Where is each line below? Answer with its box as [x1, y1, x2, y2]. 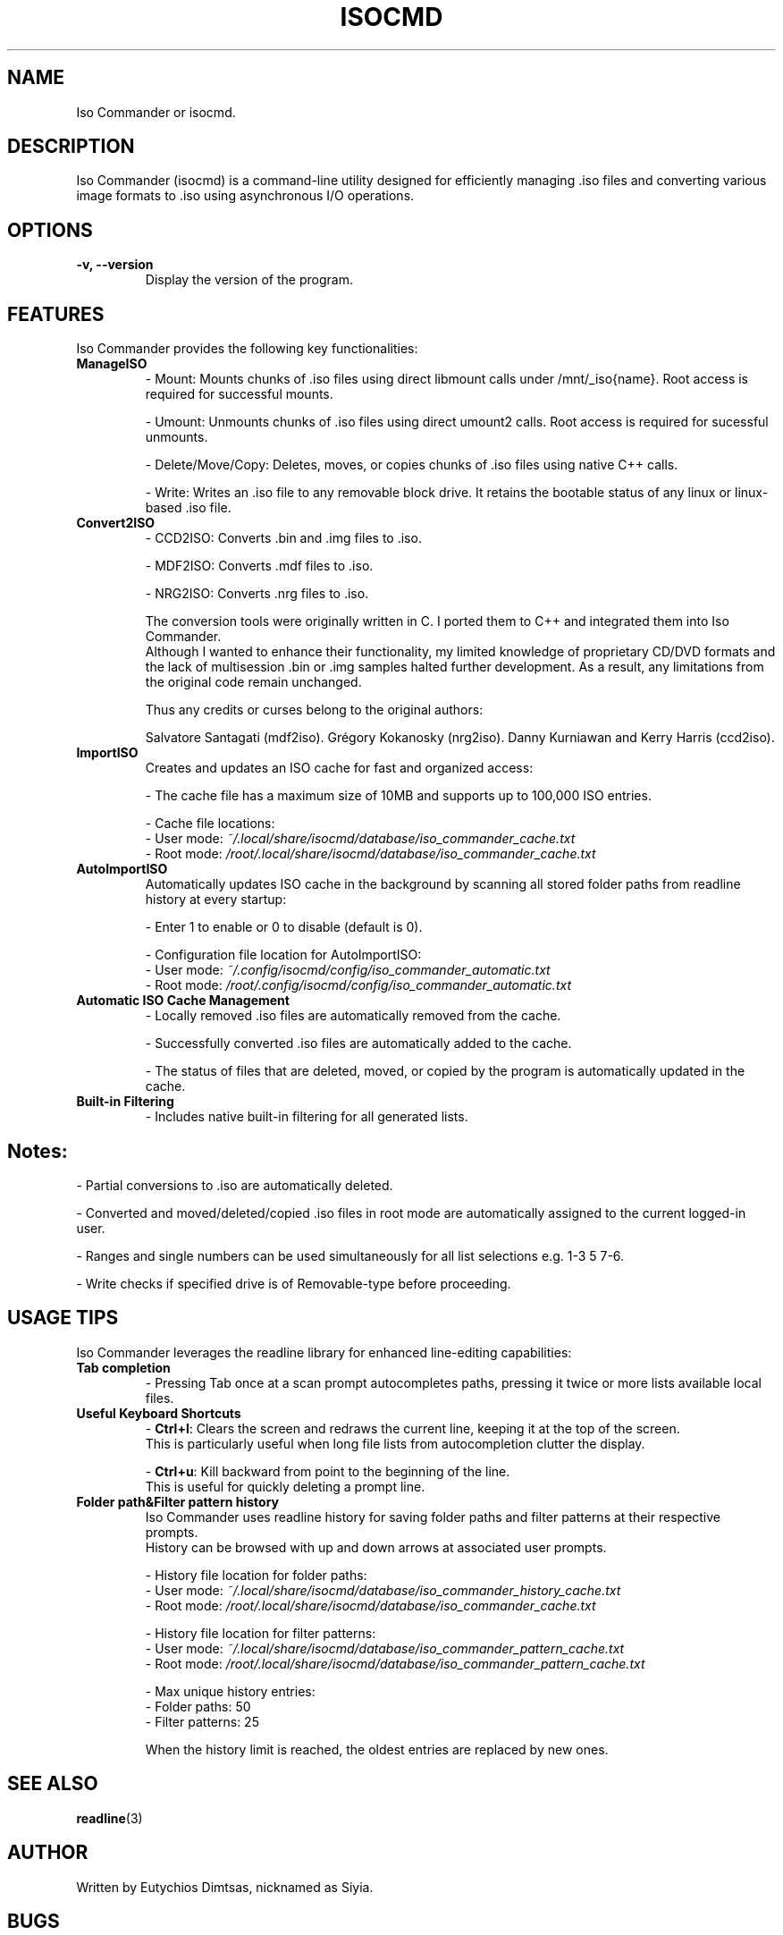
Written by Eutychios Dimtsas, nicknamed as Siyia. [76, 1879, 374, 1895]
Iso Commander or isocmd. [76, 104, 236, 120]
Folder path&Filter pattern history [76, 1493, 280, 1509]
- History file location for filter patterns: [145, 1625, 376, 1641]
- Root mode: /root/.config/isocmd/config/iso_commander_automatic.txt [145, 977, 571, 993]
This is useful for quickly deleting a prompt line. [145, 1478, 425, 1494]
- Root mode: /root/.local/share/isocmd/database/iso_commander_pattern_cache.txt [145, 1655, 645, 1671]
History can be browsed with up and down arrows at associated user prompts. [145, 1539, 607, 1555]
